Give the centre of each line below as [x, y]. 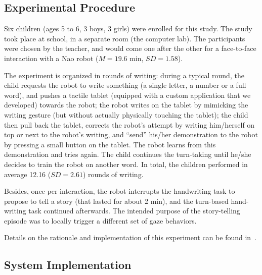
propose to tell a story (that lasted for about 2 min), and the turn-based [116, 201]
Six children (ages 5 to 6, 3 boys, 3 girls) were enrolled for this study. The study [128, 29]
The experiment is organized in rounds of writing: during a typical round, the [124, 75]
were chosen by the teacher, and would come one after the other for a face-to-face [130, 48]
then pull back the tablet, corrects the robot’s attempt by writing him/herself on [129, 124]
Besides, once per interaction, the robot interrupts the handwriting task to [120, 191]
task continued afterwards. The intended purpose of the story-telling [134, 211]
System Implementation [68, 265]
